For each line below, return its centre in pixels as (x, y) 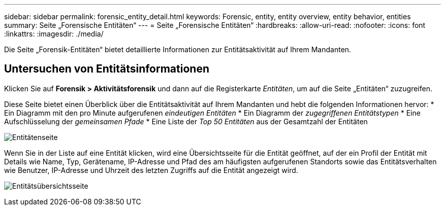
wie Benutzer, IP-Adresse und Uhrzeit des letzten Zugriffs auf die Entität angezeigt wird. (151, 170)
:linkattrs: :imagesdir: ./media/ (54, 34)
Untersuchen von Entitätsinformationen (107, 69)
